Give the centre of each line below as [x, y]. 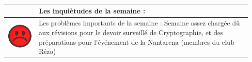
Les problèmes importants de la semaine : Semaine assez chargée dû [139, 23]
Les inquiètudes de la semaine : [92, 10]
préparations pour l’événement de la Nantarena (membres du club [136, 42]
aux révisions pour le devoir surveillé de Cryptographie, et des [131, 32]
